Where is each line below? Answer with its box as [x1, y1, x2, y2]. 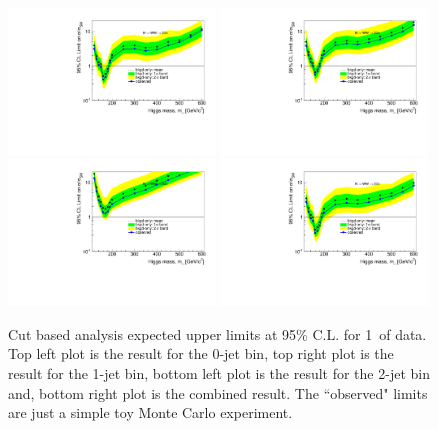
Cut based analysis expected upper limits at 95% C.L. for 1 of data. [8, 323, 427, 344]
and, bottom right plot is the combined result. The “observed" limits [8, 382, 428, 403]
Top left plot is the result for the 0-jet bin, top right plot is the [8, 343, 394, 364]
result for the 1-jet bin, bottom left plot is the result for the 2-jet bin [8, 363, 430, 383]
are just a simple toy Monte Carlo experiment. [8, 402, 293, 423]
